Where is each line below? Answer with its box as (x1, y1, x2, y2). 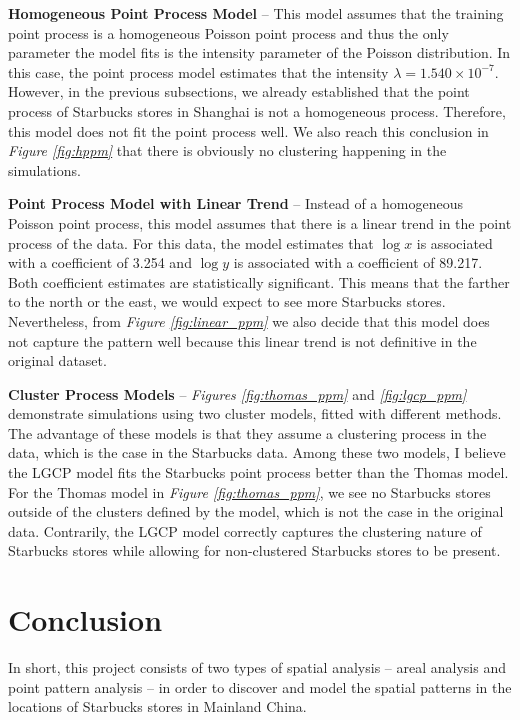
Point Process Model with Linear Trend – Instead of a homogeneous (8, 193, 463, 214)
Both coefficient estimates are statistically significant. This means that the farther (8, 271, 510, 292)
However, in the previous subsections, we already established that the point (8, 81, 470, 102)
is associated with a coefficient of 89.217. (233, 252, 483, 273)
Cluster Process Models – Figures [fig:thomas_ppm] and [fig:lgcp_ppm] (8, 383, 467, 404)
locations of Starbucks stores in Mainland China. (8, 696, 307, 717)
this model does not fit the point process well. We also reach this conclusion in (8, 120, 489, 141)
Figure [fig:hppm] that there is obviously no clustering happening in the (8, 140, 447, 161)
